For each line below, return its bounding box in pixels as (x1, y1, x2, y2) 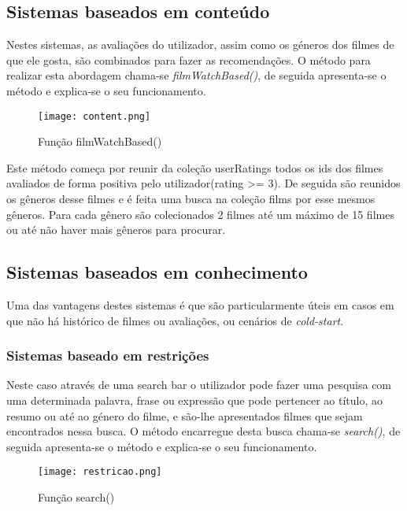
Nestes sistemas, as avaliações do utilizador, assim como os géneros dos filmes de (6, 36, 394, 53)
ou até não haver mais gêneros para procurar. (6, 221, 226, 238)
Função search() (38, 489, 115, 505)
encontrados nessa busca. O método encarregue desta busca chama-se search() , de (6, 423, 401, 439)
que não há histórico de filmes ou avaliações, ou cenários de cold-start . (6, 312, 344, 328)
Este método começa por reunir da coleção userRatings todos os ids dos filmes (6, 159, 383, 176)
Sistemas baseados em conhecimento (6, 260, 308, 284)
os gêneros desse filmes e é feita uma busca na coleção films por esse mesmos (6, 191, 376, 207)
